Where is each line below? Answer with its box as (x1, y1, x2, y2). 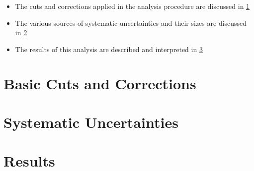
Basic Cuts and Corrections (3, 73, 196, 93)
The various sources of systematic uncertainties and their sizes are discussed (15, 17, 247, 28)
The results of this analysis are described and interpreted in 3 (15, 44, 203, 54)
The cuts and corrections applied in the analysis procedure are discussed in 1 (15, 1, 250, 11)
